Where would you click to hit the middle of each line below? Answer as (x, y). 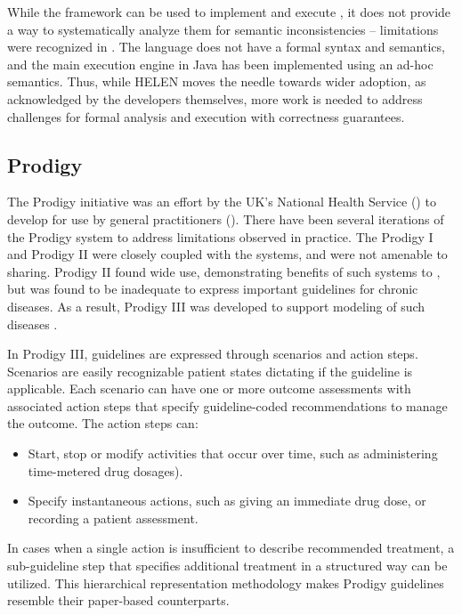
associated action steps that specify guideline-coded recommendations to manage (227, 405)
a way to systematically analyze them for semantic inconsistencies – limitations (223, 29)
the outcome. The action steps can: (103, 423)
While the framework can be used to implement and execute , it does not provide (229, 12)
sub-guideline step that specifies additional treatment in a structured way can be (227, 566)
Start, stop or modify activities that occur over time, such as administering (233, 453)
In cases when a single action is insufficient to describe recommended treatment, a (231, 548)
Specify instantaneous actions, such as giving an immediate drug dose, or (227, 501)
